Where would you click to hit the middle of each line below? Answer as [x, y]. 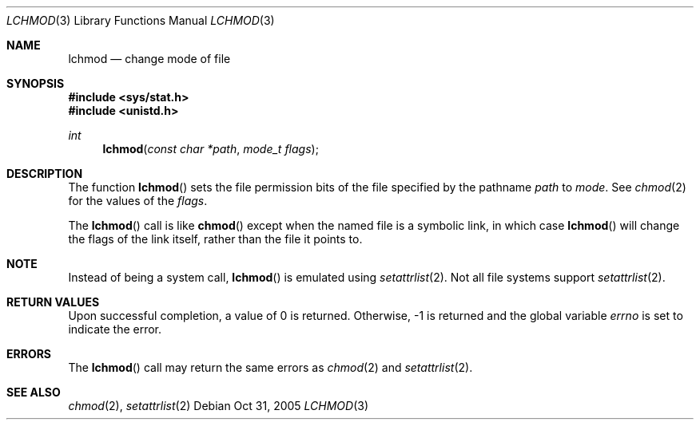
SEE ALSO [34, 392]
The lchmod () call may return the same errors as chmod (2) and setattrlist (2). [270, 367]
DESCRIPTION [45, 174]
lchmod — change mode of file [149, 59]
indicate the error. [115, 329]
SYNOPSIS [36, 83]
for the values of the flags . [138, 201]
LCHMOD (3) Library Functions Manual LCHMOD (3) [141, 20]
